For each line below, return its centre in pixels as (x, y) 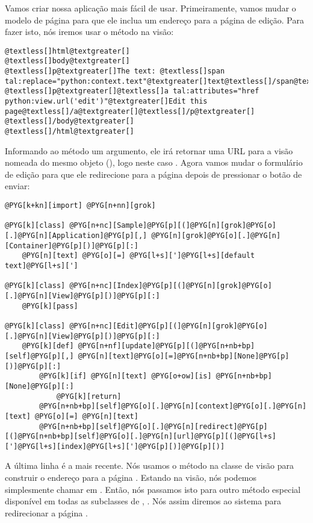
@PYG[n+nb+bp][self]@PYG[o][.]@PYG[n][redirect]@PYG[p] (153, 426)
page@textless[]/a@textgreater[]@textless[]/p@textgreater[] (130, 111)
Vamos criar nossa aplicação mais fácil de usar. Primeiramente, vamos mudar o (150, 8)
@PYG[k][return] (89, 396)
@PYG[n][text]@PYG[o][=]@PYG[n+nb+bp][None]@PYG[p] (184, 356)
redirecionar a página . (46, 512)
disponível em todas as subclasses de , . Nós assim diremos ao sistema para (143, 501)
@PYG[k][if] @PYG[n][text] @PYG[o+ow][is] (126, 376)
